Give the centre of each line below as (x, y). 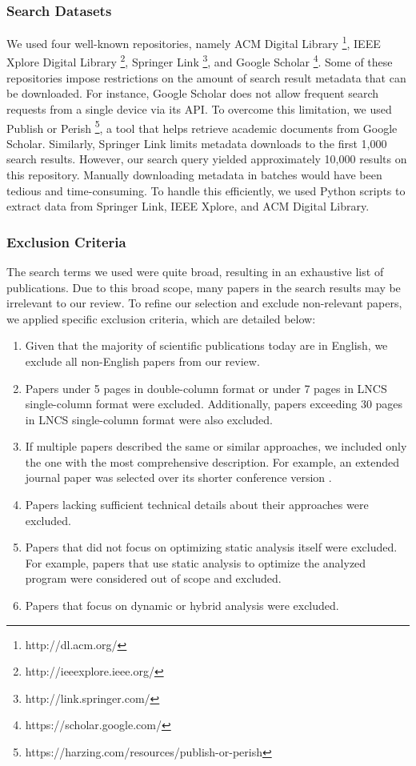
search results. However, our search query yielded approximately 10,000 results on (207, 159)
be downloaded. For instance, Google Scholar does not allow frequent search (193, 93)
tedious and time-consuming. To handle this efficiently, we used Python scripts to (206, 190)
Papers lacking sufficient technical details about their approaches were (197, 505)
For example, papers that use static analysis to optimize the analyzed (196, 562)
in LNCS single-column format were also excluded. (149, 419)
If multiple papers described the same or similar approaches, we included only (216, 446)
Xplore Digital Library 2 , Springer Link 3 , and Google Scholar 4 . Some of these (200, 61)
